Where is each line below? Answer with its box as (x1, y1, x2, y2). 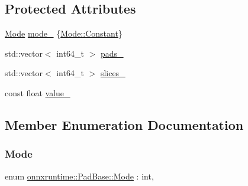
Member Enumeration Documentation (5, 115, 244, 133)
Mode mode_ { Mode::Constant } (5, 27, 123, 40)
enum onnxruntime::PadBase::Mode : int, (5, 169, 154, 182)
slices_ (100, 67, 125, 79)
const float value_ (5, 86, 70, 99)
